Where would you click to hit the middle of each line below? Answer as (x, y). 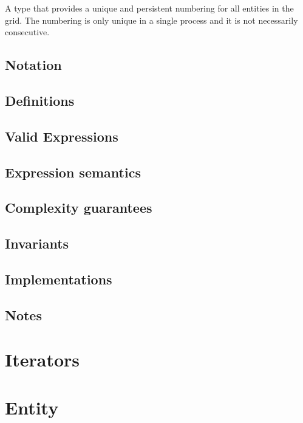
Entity (32, 407)
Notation (33, 65)
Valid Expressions (62, 136)
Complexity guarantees (79, 208)
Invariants (37, 243)
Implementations (59, 279)
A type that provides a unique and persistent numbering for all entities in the (149, 8)
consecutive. (27, 32)
